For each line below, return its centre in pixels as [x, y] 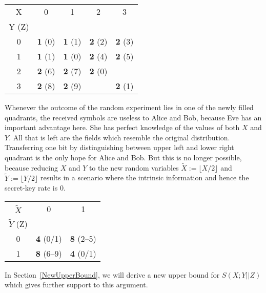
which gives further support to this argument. [76, 285]
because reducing [31, 167]
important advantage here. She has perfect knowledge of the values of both [122, 127]
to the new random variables [134, 167]
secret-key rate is [31, 188]
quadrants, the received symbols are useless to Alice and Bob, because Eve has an [133, 117]
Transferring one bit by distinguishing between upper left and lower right [119, 147]
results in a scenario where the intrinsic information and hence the [145, 177]
